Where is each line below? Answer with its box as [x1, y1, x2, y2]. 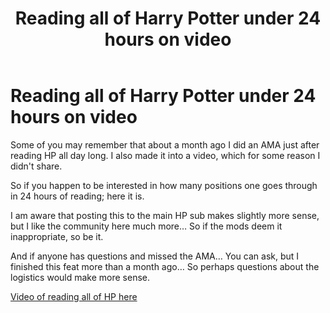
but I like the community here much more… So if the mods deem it [10, 220, 283, 232]
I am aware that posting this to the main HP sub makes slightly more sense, [10, 209, 320, 221]
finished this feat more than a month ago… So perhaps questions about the [10, 260, 320, 272]
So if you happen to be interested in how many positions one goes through [10, 179, 318, 191]
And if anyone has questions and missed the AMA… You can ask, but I [10, 250, 300, 262]
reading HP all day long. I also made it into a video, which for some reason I [10, 149, 321, 161]
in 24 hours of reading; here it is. [10, 190, 145, 202]
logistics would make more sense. [10, 271, 151, 283]
